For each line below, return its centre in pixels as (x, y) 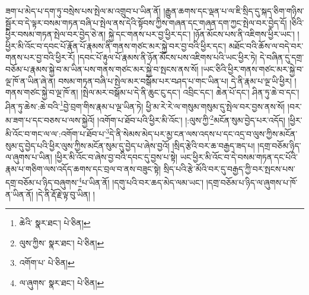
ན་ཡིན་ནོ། (20, 194)
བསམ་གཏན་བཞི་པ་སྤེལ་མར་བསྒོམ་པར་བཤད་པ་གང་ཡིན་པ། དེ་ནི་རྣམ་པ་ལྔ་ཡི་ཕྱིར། (175, 80)
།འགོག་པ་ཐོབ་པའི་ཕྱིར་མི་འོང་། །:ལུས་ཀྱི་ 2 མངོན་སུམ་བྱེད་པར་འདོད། (191, 119)
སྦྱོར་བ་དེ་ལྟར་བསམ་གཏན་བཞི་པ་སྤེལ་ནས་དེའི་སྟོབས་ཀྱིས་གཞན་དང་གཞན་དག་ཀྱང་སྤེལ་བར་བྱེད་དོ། (146, 22)
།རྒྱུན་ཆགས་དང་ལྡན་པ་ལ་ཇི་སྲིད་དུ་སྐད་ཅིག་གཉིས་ (234, 11)
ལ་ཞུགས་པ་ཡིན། (29, 157)
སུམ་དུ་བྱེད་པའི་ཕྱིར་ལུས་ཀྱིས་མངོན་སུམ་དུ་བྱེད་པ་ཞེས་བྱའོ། (87, 145)
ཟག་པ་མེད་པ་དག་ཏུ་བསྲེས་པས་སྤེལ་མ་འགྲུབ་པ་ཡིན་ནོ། (83, 11)
